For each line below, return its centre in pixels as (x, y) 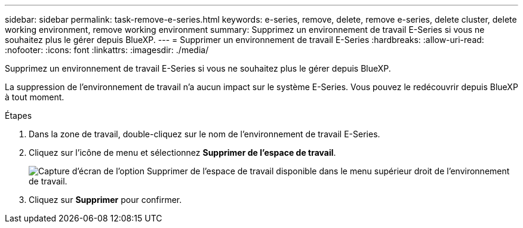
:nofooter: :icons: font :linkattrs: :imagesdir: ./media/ (107, 50)
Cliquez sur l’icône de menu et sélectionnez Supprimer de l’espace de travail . (182, 152)
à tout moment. (35, 97)
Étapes (19, 115)
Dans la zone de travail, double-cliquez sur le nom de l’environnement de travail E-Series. (204, 134)
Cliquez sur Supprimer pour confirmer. (105, 200)
